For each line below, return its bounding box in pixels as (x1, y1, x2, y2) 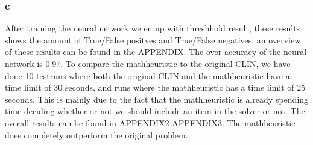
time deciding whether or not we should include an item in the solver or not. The (5, 105, 305, 117)
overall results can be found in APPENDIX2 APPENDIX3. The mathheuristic (5, 116, 296, 129)
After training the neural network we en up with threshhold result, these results (5, 22, 300, 34)
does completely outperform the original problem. (5, 128, 188, 141)
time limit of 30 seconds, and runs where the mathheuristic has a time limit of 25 (5, 81, 306, 94)
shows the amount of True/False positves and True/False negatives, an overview (5, 33, 301, 46)
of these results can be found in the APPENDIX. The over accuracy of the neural (5, 45, 307, 58)
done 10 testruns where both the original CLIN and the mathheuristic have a (5, 69, 290, 82)
